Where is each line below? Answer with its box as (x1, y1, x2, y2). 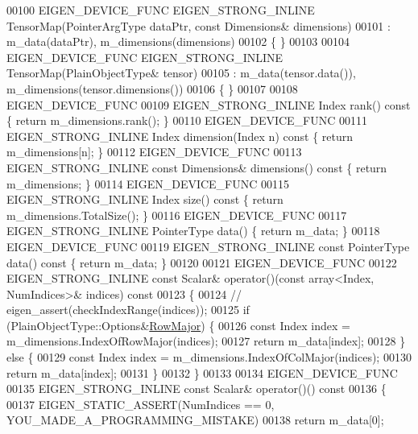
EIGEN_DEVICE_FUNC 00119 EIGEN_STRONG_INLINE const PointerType (6, 238, 410, 254)
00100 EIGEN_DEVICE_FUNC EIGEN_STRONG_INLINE (6, 2, 315, 18)
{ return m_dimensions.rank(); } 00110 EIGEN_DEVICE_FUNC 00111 (6, 112, 368, 129)
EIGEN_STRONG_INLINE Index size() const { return (6, 191, 283, 208)
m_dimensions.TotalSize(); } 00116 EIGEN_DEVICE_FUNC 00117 (6, 206, 347, 223)
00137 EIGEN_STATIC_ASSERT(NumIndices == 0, (6, 395, 275, 412)
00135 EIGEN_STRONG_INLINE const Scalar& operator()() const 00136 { (6, 380, 387, 397)
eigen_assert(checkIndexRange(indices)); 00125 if (6, 301, 250, 318)
